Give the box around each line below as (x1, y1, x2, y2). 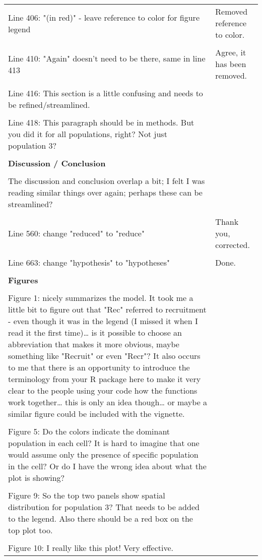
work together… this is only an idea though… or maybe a (8, 396, 208, 408)
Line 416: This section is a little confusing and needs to (8, 87, 203, 99)
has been (215, 58, 246, 70)
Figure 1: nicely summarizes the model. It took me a (8, 292, 193, 303)
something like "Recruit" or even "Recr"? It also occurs (8, 350, 201, 361)
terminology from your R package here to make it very (8, 373, 201, 385)
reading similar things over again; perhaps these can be (8, 186, 203, 198)
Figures (8, 274, 38, 286)
